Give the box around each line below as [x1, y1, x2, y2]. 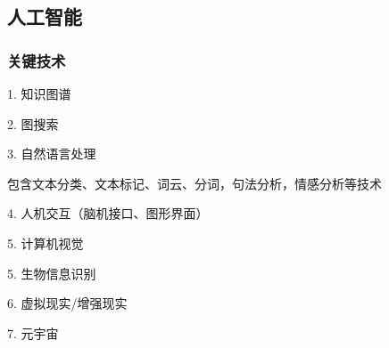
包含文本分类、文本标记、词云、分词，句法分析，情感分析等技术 [7, 174, 382, 192]
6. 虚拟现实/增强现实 [7, 294, 128, 312]
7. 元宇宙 [7, 323, 59, 342]
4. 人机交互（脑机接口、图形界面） [7, 204, 209, 223]
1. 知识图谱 [7, 85, 71, 102]
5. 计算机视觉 [7, 233, 84, 252]
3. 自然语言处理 [7, 144, 96, 163]
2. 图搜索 [7, 114, 59, 133]
